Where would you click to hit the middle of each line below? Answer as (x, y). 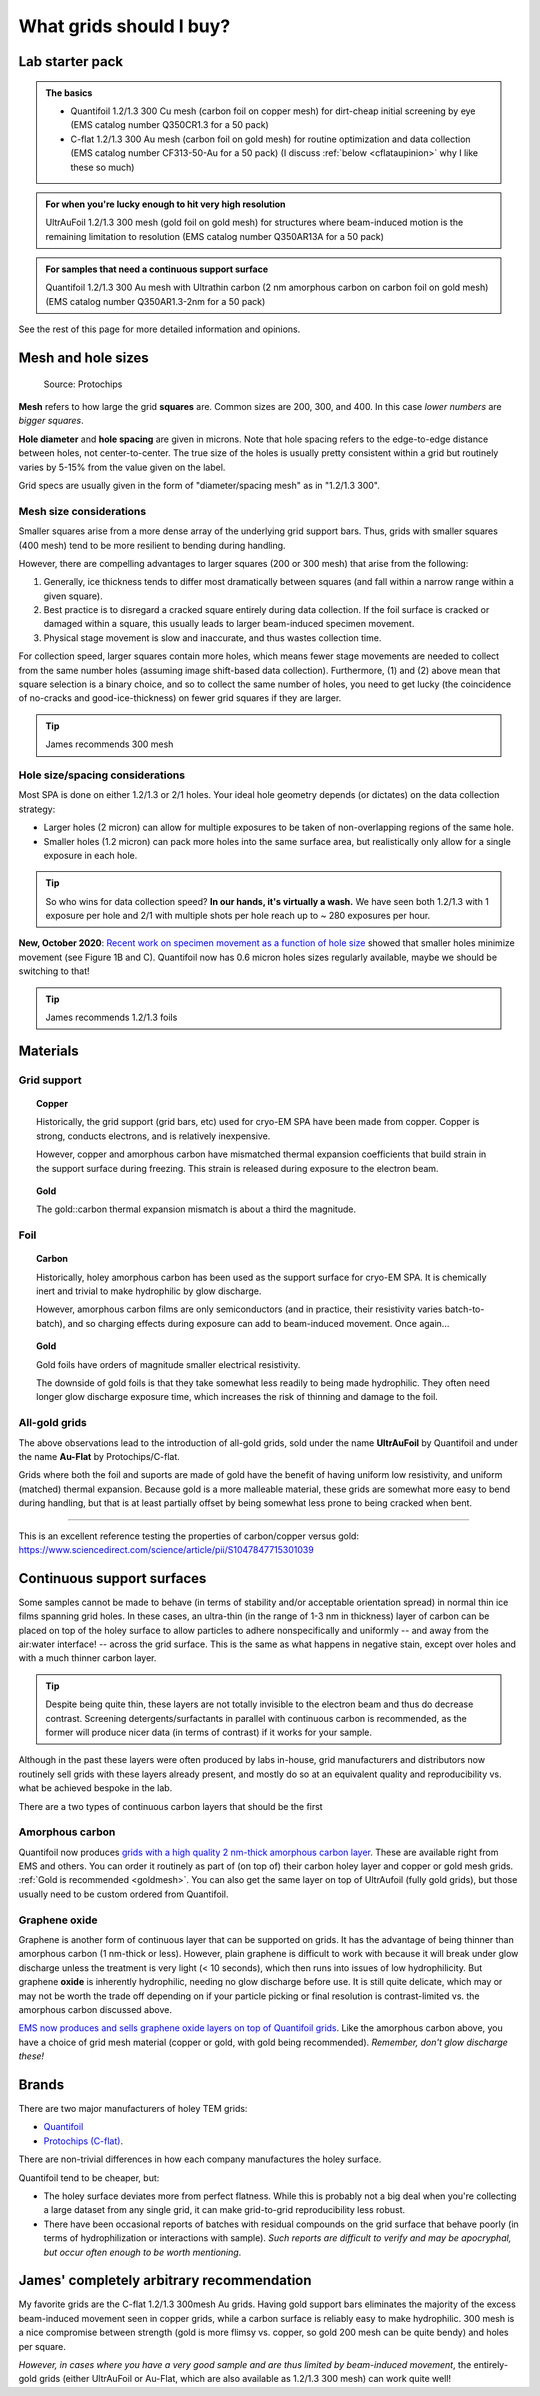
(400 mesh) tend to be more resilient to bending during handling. (152, 545)
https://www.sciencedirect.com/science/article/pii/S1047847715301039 (166, 1549)
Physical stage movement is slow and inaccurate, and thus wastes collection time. (212, 637)
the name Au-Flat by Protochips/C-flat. (99, 1456)
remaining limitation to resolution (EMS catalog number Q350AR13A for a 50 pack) (215, 236)
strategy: (37, 809)
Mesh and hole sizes (83, 358)
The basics (69, 92)
